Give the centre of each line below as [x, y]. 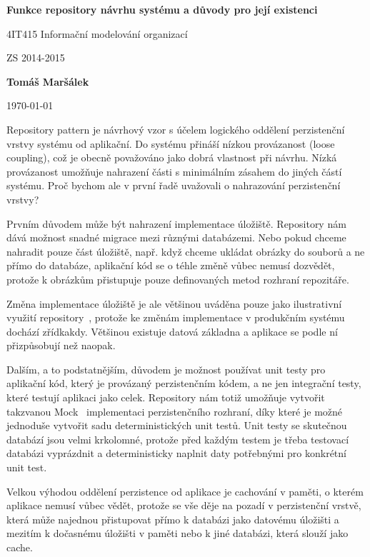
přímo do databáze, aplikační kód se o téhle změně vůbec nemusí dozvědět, [171, 265]
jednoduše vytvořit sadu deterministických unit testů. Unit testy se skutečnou [177, 425]
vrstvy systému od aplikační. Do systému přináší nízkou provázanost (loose [171, 143]
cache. [20, 547]
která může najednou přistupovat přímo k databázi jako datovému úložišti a [173, 519]
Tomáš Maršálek [48, 81]
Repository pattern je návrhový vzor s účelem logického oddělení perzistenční [176, 129]
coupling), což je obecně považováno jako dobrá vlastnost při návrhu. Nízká [172, 157]
